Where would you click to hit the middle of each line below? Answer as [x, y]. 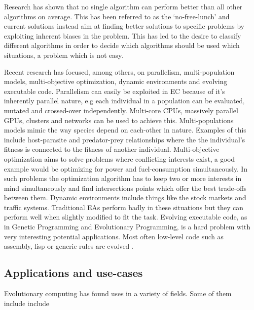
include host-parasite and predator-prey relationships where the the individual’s [125, 139]
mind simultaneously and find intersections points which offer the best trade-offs [125, 188]
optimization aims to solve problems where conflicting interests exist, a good [119, 158]
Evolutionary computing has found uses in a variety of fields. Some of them [118, 293]
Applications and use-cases [73, 273]
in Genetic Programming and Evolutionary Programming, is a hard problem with [127, 227]
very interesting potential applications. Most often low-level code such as [114, 236]
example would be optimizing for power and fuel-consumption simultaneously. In [126, 168]
